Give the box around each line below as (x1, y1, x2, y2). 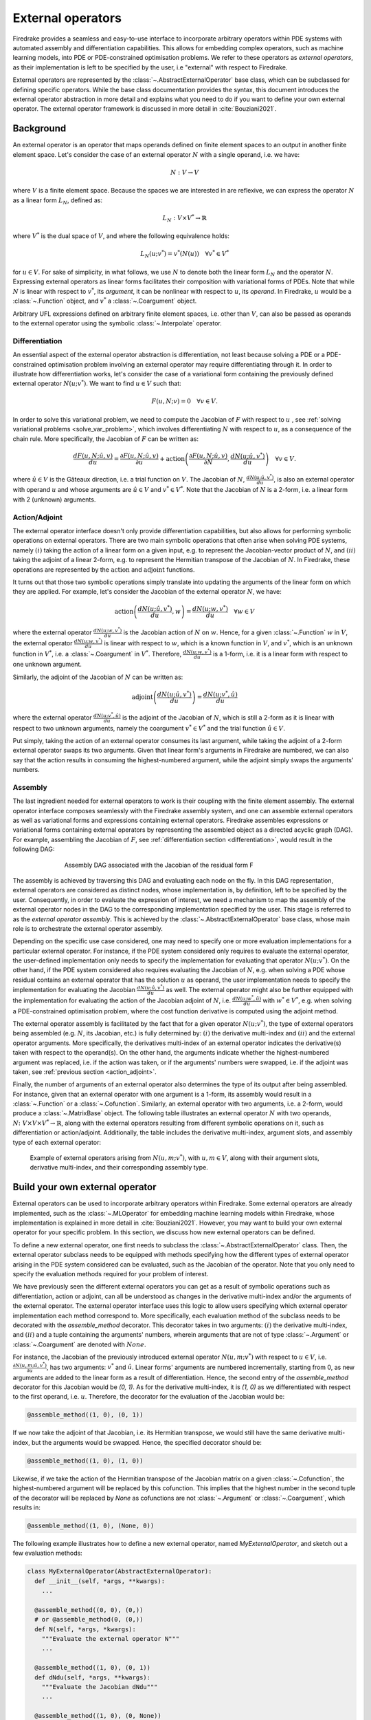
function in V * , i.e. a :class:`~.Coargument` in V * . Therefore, (12, 649, 182, 658)
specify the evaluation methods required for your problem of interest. (12, 1270, 209, 1278)
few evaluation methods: (12, 1549, 82, 1558)
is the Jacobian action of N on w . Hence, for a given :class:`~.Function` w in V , (123, 628, 348, 636)
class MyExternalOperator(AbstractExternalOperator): (27, 1567, 212, 1576)
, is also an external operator (273, 475, 355, 483)
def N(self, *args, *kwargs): (34, 1625, 137, 1633)
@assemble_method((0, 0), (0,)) (34, 1606, 144, 1613)
